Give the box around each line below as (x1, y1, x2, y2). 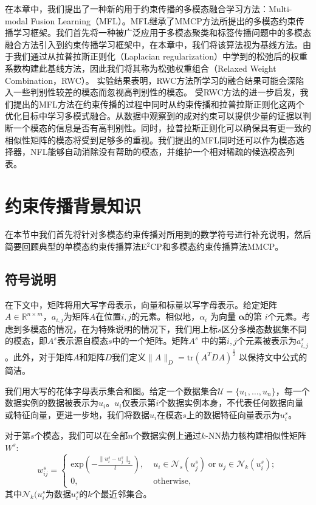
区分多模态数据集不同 (221, 322, 307, 335)
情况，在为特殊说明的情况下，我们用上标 (55, 322, 218, 335)
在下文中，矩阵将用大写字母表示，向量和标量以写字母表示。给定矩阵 (5, 298, 277, 311)
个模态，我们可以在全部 (34, 428, 128, 441)
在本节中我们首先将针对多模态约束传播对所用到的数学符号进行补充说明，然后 (5, 228, 311, 241)
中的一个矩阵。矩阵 (112, 334, 189, 347)
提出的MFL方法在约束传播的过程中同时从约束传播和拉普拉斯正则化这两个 (13, 97, 304, 110)
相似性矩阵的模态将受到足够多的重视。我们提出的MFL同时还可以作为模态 (5, 133, 296, 146)
